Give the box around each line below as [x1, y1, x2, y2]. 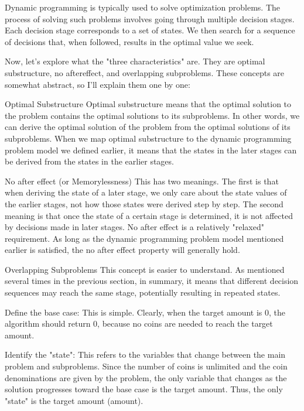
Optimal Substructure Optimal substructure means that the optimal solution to [5, 98, 292, 110]
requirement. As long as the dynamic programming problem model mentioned [5, 232, 284, 244]
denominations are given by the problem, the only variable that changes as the [5, 371, 287, 383]
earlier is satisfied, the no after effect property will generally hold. [5, 244, 240, 256]
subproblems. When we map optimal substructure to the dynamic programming [5, 132, 292, 144]
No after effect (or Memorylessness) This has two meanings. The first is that [5, 174, 279, 187]
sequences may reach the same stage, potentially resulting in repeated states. [5, 286, 281, 299]
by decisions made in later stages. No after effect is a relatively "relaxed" [5, 221, 265, 233]
